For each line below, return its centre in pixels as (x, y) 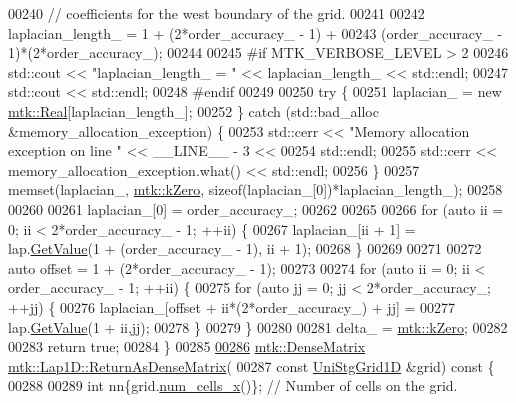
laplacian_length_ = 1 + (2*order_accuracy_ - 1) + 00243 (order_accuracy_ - (255, 32)
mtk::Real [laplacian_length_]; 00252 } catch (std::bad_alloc (193, 110)
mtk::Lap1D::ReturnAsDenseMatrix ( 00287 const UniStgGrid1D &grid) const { (251, 365)
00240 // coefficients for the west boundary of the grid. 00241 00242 (216, 13)
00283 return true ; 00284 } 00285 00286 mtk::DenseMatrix (187, 346)
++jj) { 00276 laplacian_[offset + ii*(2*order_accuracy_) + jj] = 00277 (232, 306)
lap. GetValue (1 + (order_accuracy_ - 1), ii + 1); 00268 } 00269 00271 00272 (245, 248)
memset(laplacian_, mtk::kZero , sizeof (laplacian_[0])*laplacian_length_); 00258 (255, 189)
